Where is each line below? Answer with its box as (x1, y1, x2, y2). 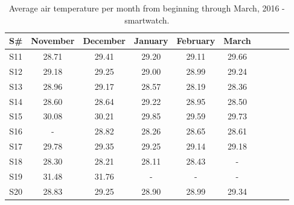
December (83, 34, 126, 47)
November (31, 34, 75, 47)
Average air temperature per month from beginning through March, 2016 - (8, 2, 285, 14)
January (134, 34, 168, 47)
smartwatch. (124, 13, 170, 26)
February (176, 34, 216, 47)
